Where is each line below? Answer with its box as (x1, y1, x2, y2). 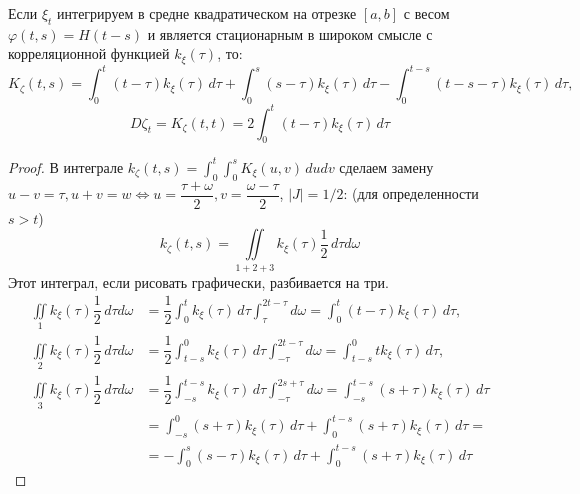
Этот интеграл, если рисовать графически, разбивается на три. (8, 271, 389, 292)
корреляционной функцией (8, 43, 170, 64)
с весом (403, 3, 450, 23)
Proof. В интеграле (8, 156, 124, 177)
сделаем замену (339, 156, 434, 177)
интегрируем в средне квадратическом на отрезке (57, 3, 357, 23)
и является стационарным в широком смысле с (147, 23, 433, 44)
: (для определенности (343, 183, 479, 204)
